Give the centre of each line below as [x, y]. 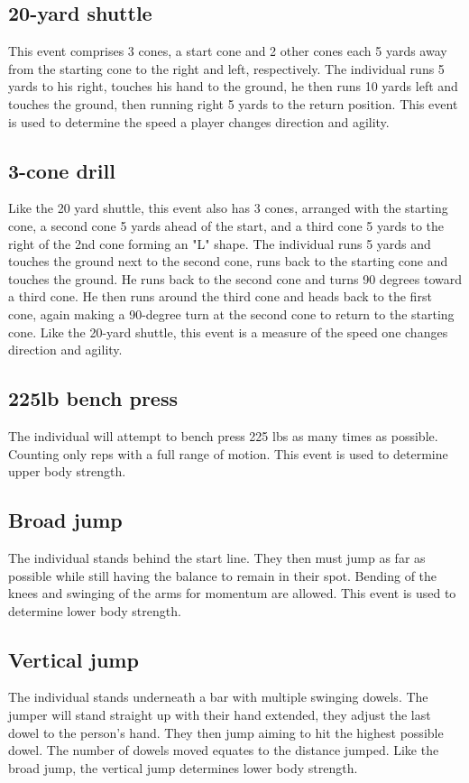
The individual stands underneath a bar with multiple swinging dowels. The [218, 697]
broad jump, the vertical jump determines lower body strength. [183, 767]
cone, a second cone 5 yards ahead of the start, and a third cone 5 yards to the [226, 225]
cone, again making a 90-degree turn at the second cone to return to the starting [231, 313]
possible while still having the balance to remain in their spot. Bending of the [223, 575]
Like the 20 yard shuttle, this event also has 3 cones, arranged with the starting [228, 208]
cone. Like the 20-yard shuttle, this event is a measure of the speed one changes [228, 332]
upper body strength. [67, 471]
